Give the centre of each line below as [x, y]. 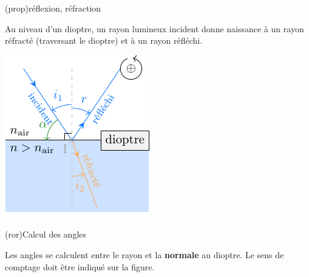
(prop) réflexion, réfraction [53, 8]
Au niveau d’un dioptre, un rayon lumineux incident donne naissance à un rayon [154, 28]
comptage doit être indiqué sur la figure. [80, 266]
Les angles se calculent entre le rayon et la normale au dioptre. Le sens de [144, 254]
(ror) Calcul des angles [46, 234]
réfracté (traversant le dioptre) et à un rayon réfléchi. [104, 40]
